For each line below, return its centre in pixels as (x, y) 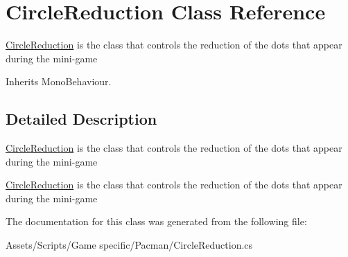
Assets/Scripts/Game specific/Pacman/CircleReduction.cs (129, 245)
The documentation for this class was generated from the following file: (156, 221)
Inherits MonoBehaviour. (59, 81)
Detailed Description (81, 119)
